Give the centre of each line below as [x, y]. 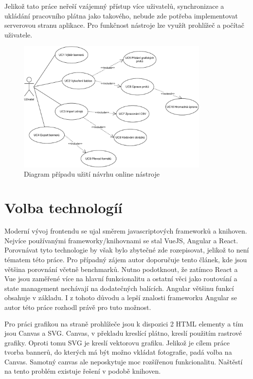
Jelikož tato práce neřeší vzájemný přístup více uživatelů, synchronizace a [114, 6]
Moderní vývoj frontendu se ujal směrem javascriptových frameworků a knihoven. [126, 231]
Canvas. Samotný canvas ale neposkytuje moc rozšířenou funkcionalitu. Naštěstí [124, 361]
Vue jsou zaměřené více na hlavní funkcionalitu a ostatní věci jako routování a [121, 279]
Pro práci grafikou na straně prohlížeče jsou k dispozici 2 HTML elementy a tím [124, 323]
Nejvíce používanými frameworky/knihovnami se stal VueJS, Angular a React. [121, 240]
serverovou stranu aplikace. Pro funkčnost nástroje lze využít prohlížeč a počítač [125, 25]
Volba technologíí [63, 208]
